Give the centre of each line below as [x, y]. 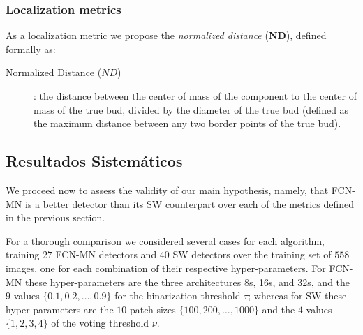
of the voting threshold [100, 323]
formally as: [31, 49]
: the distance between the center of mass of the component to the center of [195, 96]
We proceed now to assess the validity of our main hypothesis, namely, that [167, 189]
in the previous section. [55, 217]
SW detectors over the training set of [252, 254]
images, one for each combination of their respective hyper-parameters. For [166, 268]
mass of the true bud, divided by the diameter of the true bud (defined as [191, 109]
